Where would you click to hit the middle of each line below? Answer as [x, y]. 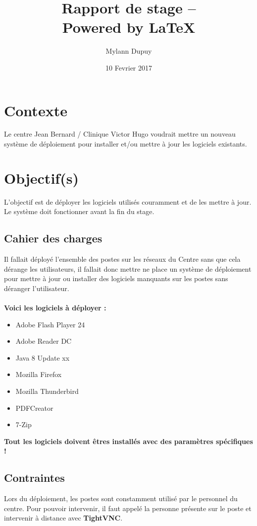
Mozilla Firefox [39, 374]
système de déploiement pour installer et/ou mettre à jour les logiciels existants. [126, 144]
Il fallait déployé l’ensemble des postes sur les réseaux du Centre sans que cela [122, 259]
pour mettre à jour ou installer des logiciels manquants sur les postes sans [116, 278]
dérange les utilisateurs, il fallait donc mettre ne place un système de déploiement [128, 268]
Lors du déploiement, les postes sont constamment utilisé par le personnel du [121, 498]
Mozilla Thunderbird [47, 391]
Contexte [36, 110]
